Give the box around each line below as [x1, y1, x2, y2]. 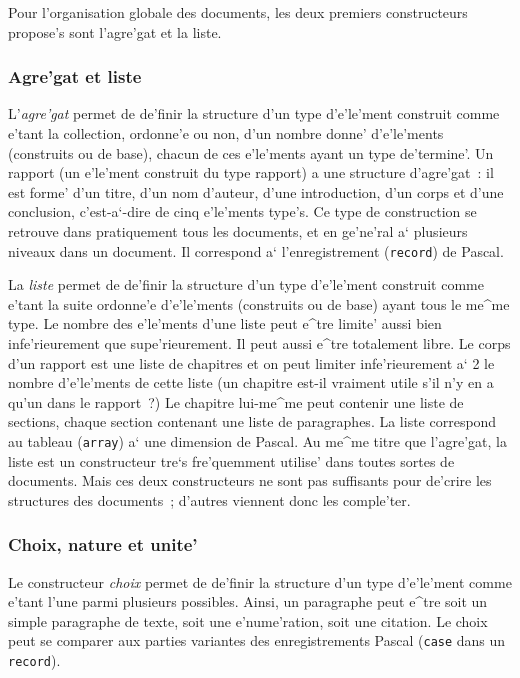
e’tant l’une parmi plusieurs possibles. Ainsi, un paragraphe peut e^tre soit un [8, 591, 488, 612]
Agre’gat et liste [8, 64, 142, 89]
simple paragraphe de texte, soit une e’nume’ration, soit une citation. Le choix [8, 610, 488, 631]
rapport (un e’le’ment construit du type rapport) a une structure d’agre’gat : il [8, 162, 494, 183]
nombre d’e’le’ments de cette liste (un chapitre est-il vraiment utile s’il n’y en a [8, 372, 494, 393]
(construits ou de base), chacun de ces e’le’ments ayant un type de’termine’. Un [8, 142, 494, 163]
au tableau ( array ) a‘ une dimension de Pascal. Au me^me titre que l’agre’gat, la [8, 430, 507, 451]
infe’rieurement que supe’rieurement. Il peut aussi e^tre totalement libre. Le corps [8, 333, 511, 353]
